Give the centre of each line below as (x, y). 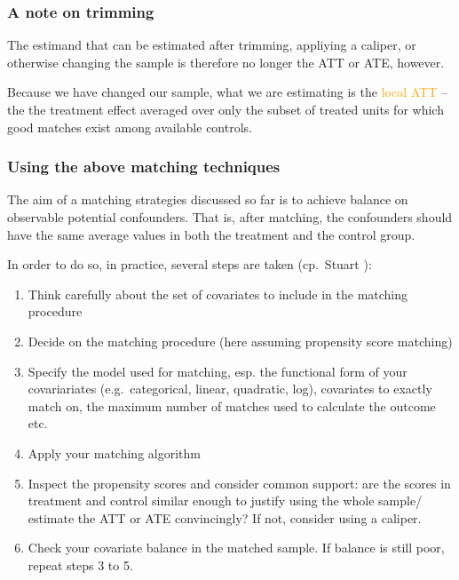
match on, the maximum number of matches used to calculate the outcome (232, 405)
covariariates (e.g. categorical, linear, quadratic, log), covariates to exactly (230, 389)
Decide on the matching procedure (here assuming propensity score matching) (240, 341)
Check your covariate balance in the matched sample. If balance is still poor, (236, 548)
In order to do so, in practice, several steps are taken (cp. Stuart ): (190, 264)
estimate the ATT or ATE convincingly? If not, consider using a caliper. (225, 517)
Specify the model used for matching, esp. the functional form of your (218, 371)
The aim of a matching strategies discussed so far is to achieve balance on (208, 199)
